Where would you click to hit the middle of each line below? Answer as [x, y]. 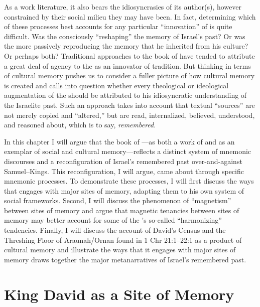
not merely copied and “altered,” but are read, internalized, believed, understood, [129, 115]
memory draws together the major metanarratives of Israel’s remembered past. [125, 259]
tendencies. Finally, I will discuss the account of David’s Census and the [115, 230]
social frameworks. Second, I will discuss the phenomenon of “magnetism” [118, 200]
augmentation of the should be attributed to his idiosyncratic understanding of [125, 95]
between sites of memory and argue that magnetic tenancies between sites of [122, 210]
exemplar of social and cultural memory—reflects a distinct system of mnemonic [128, 151]
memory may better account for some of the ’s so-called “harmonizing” [113, 220]
